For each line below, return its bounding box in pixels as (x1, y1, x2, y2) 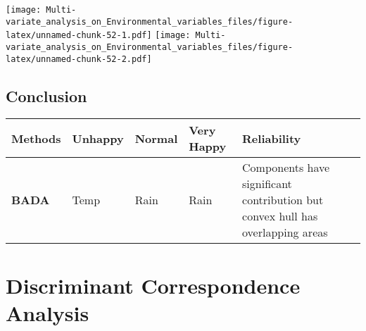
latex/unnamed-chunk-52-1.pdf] (6, 30, 152, 41)
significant (242, 175, 292, 192)
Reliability (242, 130, 301, 146)
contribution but (242, 192, 324, 208)
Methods (11, 130, 61, 146)
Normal (134, 130, 178, 146)
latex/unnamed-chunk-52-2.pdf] (6, 54, 152, 64)
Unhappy (72, 130, 124, 146)
